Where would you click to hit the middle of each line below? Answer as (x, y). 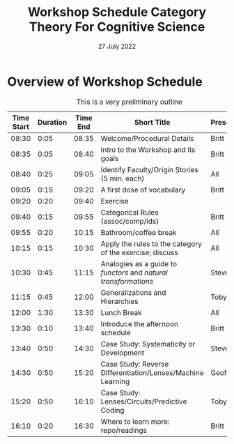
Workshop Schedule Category (117, 12)
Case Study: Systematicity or (148, 344)
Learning (115, 381)
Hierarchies (119, 301)
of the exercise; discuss (140, 252)
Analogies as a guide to (139, 263)
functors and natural (134, 273)
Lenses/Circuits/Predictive (144, 401)
